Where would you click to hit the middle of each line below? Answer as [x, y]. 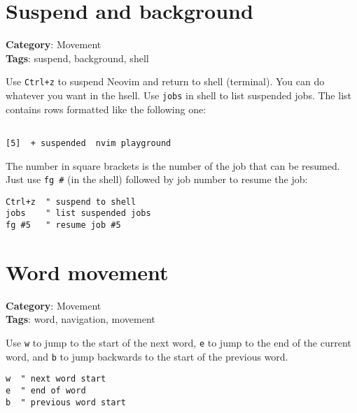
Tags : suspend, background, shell [77, 58]
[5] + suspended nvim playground [89, 143]
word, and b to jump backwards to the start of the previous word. [147, 356]
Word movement [87, 271]
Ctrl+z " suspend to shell [71, 202]
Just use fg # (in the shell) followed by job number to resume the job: [157, 179]
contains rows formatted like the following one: [106, 109]
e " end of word [46, 391]
